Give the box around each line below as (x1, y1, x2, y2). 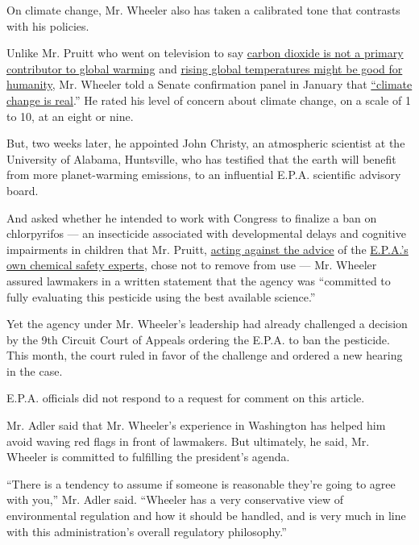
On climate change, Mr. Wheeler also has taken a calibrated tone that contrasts (6, 2, 400, 18)
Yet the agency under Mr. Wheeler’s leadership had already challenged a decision (6, 315, 408, 332)
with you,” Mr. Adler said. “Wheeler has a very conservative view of (6, 491, 344, 508)
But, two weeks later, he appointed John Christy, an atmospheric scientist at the (6, 135, 405, 152)
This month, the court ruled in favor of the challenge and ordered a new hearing (6, 347, 403, 364)
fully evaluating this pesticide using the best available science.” (6, 288, 316, 305)
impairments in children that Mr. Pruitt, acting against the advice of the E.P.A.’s (6, 240, 409, 257)
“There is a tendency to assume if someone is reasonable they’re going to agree (6, 475, 396, 492)
